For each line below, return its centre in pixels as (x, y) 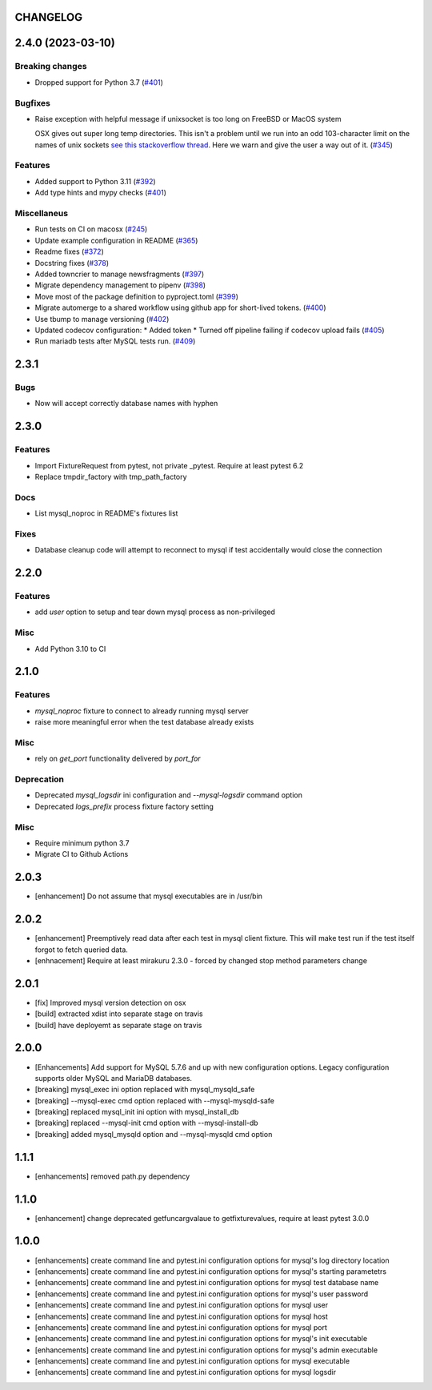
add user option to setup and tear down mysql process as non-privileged (155, 612)
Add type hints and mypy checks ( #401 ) (101, 193)
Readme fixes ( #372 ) (69, 251)
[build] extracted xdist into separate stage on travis (119, 1014)
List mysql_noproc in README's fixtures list (106, 513)
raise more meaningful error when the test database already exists (144, 722)
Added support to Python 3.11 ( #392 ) (95, 181)
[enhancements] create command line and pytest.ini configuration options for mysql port (181, 1327)
